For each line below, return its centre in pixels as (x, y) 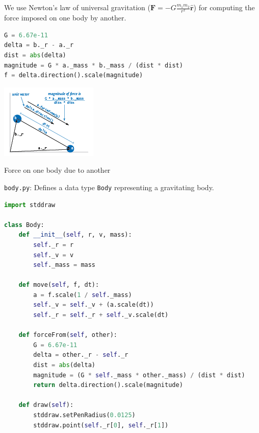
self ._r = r (54, 245)
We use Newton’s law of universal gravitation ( (77, 7)
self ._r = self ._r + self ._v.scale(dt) (101, 315)
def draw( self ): (46, 405)
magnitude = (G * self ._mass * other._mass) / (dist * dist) (139, 375)
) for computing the (224, 7)
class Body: (24, 225)
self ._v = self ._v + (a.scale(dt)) (94, 305)
